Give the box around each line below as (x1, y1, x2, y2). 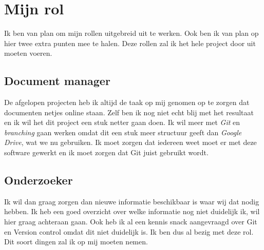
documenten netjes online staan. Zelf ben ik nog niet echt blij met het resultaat (4, 107, 254, 117)
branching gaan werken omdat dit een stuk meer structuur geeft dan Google (4, 127, 242, 137)
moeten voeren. (4, 48, 52, 58)
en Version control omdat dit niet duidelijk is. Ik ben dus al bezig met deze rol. (4, 226, 254, 237)
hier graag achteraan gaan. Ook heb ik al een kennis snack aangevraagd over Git (4, 216, 257, 227)
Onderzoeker (4, 172, 73, 188)
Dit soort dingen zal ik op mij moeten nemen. (4, 236, 148, 247)
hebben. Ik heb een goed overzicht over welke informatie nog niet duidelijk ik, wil (4, 206, 260, 217)
